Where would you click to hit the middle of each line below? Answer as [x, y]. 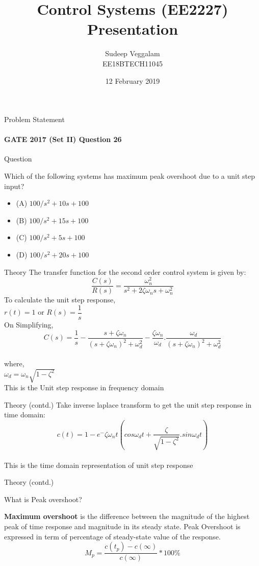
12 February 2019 [133, 80]
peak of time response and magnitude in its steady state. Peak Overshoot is [122, 526]
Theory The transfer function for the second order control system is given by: [125, 272]
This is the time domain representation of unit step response [99, 465]
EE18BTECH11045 [133, 63]
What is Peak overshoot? [43, 499]
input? [14, 186]
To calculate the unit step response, [60, 300]
